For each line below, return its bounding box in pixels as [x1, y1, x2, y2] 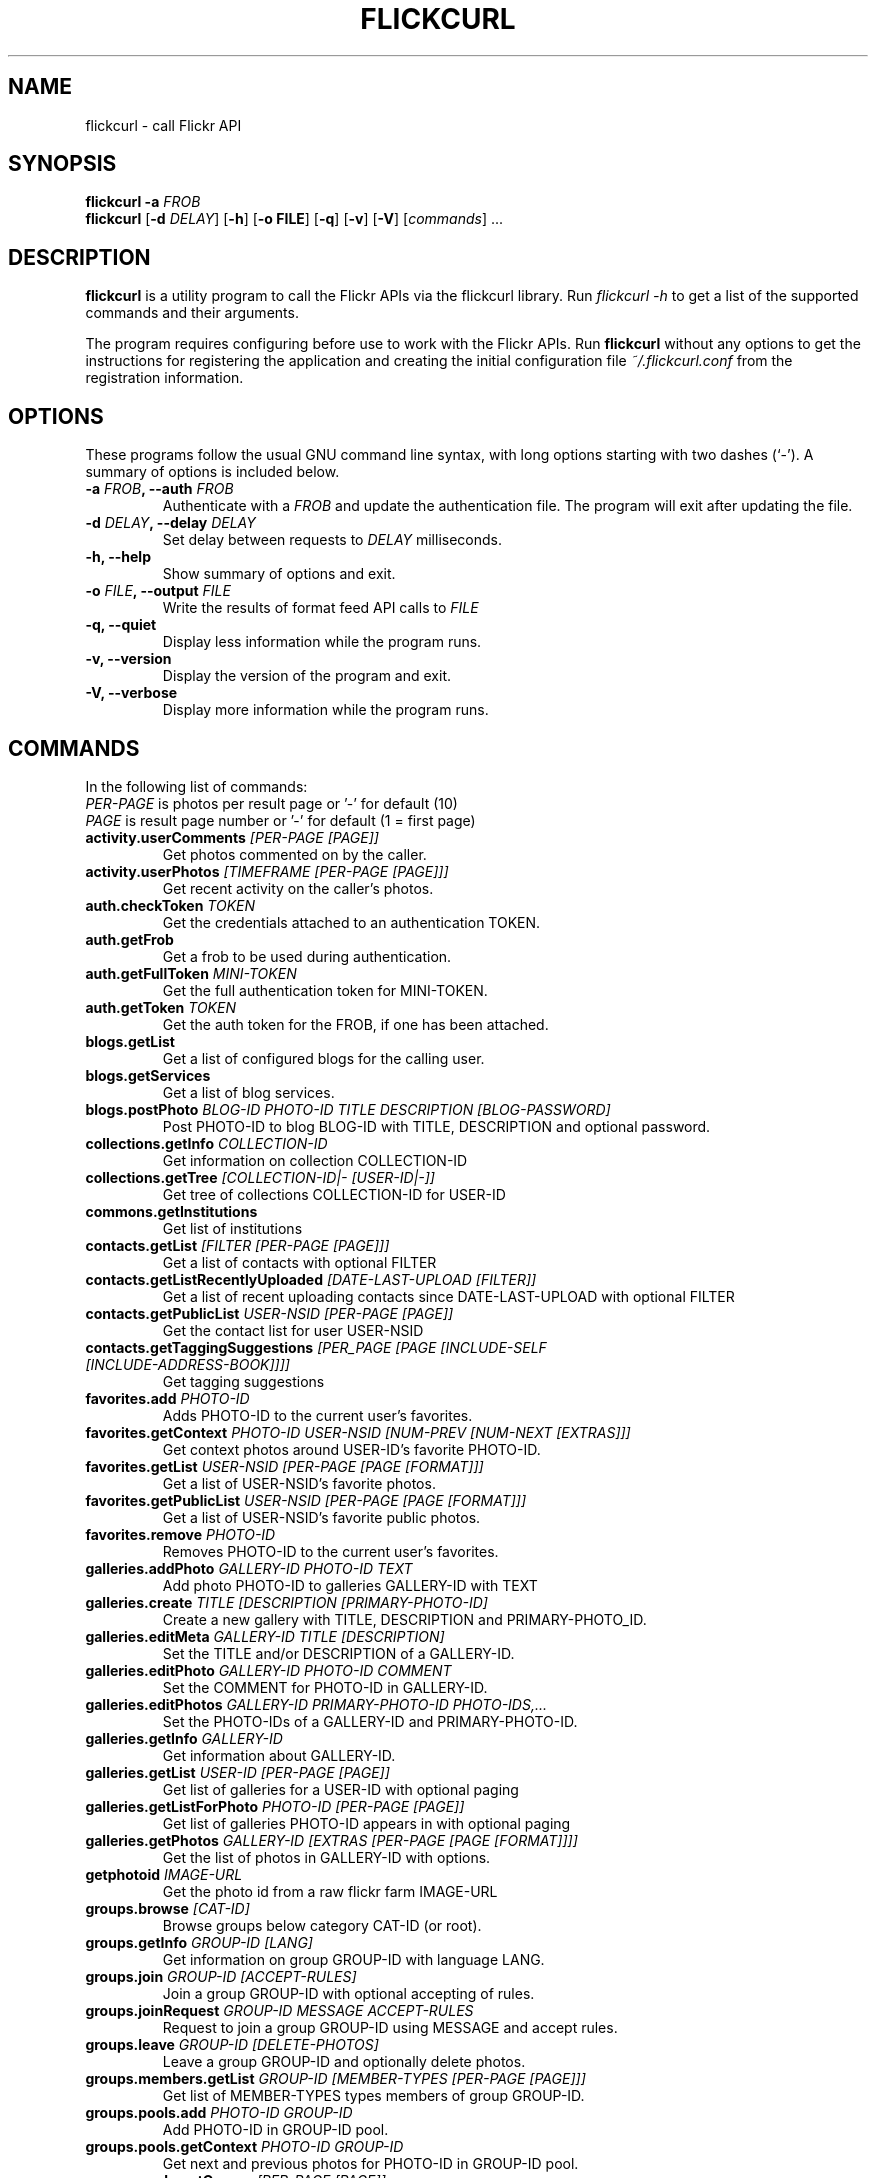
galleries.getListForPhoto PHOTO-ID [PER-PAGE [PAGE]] [85, 1797, 465, 1815]
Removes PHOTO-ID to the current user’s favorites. [162, 1542, 499, 1560]
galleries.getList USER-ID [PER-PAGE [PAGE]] [85, 1763, 390, 1781]
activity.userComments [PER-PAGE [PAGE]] [85, 828, 379, 846]
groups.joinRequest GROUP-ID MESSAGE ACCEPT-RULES [85, 2001, 474, 2019]
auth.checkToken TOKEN [85, 896, 256, 914]
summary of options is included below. [85, 463, 340, 481]
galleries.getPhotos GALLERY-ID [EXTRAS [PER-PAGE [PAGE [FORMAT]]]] [85, 1831, 578, 1849]
